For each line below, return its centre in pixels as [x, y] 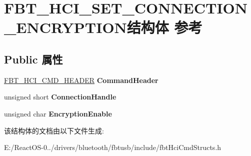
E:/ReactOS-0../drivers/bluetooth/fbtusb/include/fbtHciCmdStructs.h [113, 147]
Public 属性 [33, 59]
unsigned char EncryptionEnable [58, 113]
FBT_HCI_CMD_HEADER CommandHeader [81, 80]
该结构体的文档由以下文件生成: [54, 130]
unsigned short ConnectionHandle [60, 97]
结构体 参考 [164, 27]
